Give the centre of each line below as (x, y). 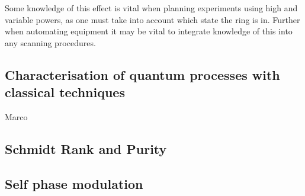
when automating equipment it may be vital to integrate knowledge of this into (149, 31)
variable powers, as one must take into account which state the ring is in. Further (152, 19)
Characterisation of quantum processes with (142, 74)
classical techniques (65, 92)
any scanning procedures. (50, 42)
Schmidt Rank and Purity (86, 148)
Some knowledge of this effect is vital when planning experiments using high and (151, 8)
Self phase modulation (74, 183)
